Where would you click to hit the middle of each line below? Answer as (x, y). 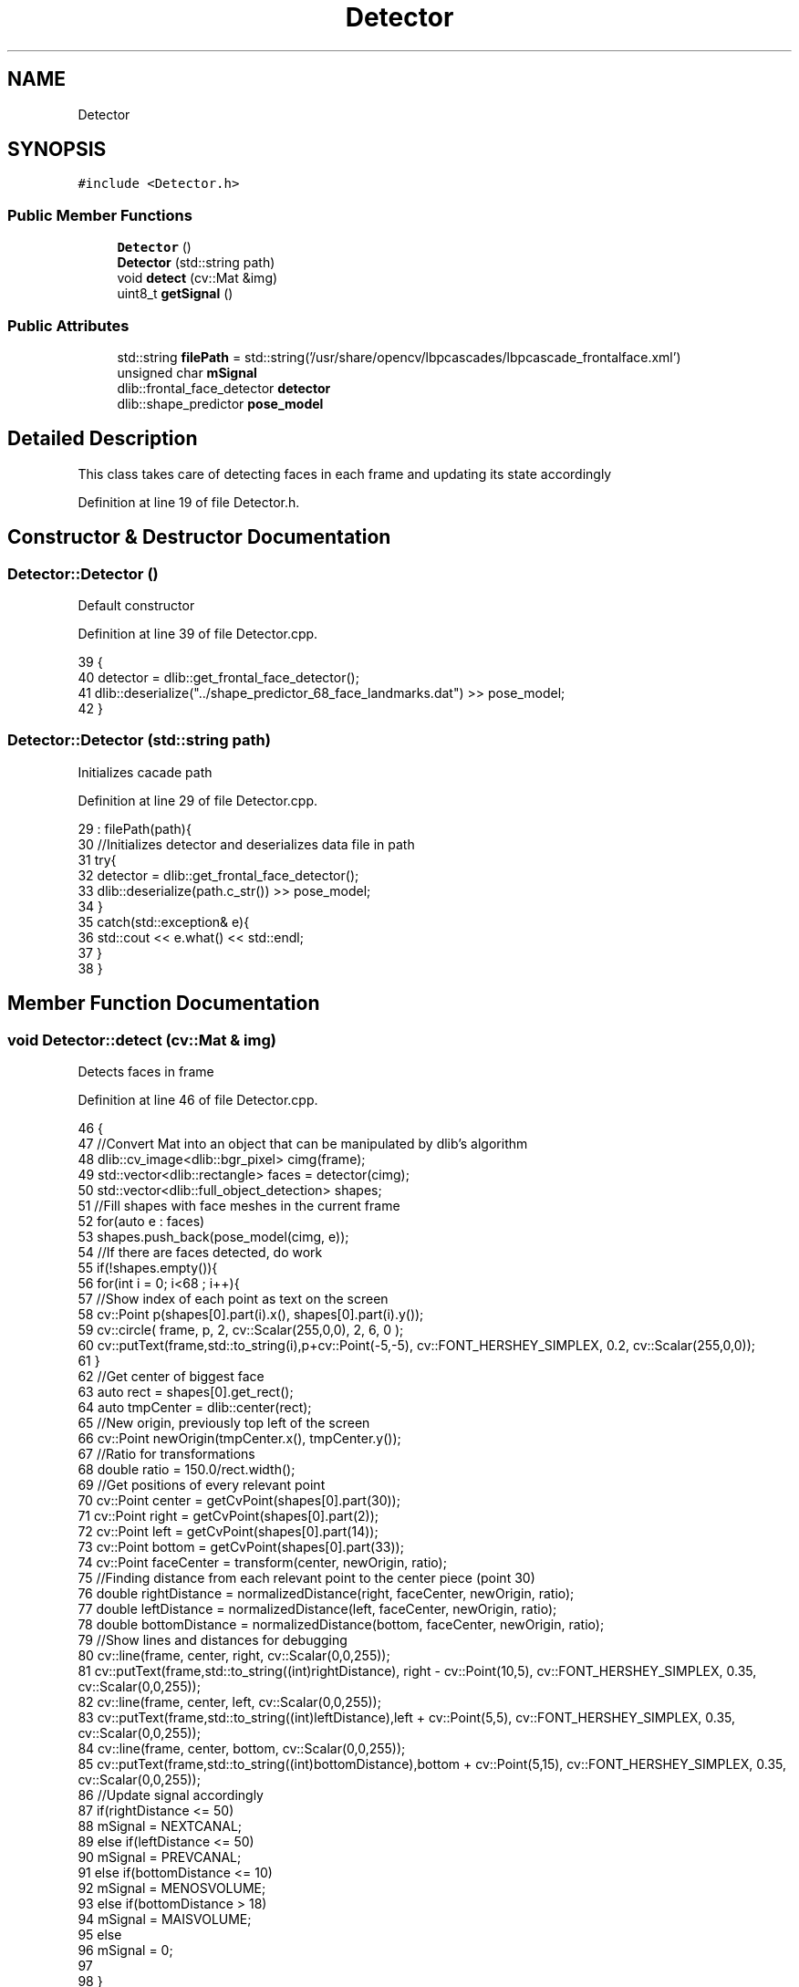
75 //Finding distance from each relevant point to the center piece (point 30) (306, 1577)
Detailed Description (103, 439)
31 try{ (97, 859)
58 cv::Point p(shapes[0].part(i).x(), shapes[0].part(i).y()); (251, 1314)
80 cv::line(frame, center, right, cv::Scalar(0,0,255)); (234, 1655)
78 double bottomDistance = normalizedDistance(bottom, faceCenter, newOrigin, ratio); (341, 1624)
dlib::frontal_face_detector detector (224, 388)
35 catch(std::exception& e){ (164, 921)
